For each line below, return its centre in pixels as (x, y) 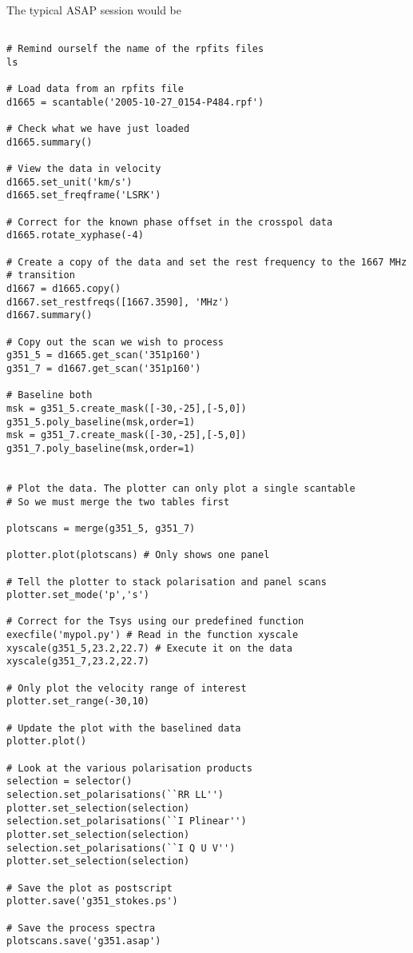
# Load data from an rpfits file (95, 89)
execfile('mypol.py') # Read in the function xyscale (153, 635)
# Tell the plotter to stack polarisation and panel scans (167, 582)
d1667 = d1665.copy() (64, 289)
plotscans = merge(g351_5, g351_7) (101, 528)
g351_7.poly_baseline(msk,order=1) (101, 448)
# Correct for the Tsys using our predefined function (155, 622)
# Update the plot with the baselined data (124, 728)
